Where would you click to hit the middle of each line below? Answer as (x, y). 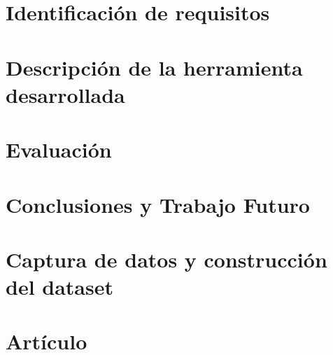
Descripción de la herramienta (154, 67)
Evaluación (59, 149)
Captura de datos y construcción (166, 259)
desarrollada (65, 94)
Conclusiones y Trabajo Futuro (158, 204)
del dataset (60, 287)
